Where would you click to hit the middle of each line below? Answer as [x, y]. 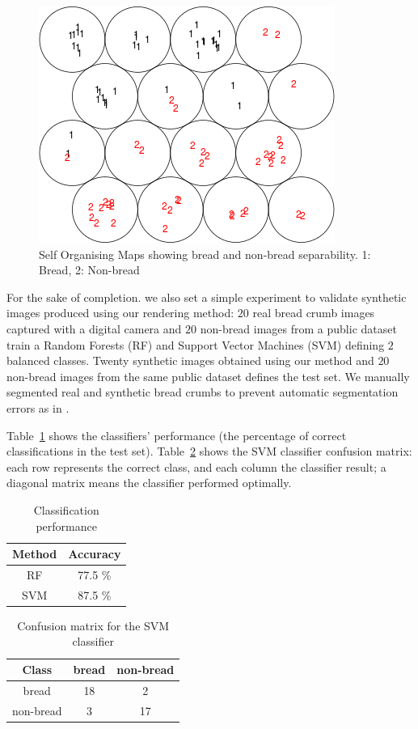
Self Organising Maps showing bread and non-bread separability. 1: [205, 254]
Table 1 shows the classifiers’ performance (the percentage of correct [177, 435]
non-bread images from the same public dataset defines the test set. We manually [208, 376]
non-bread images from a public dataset [298, 328]
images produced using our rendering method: [120, 313]
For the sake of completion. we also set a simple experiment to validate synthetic [207, 297]
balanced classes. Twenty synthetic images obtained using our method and [190, 360]
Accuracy [95, 554]
